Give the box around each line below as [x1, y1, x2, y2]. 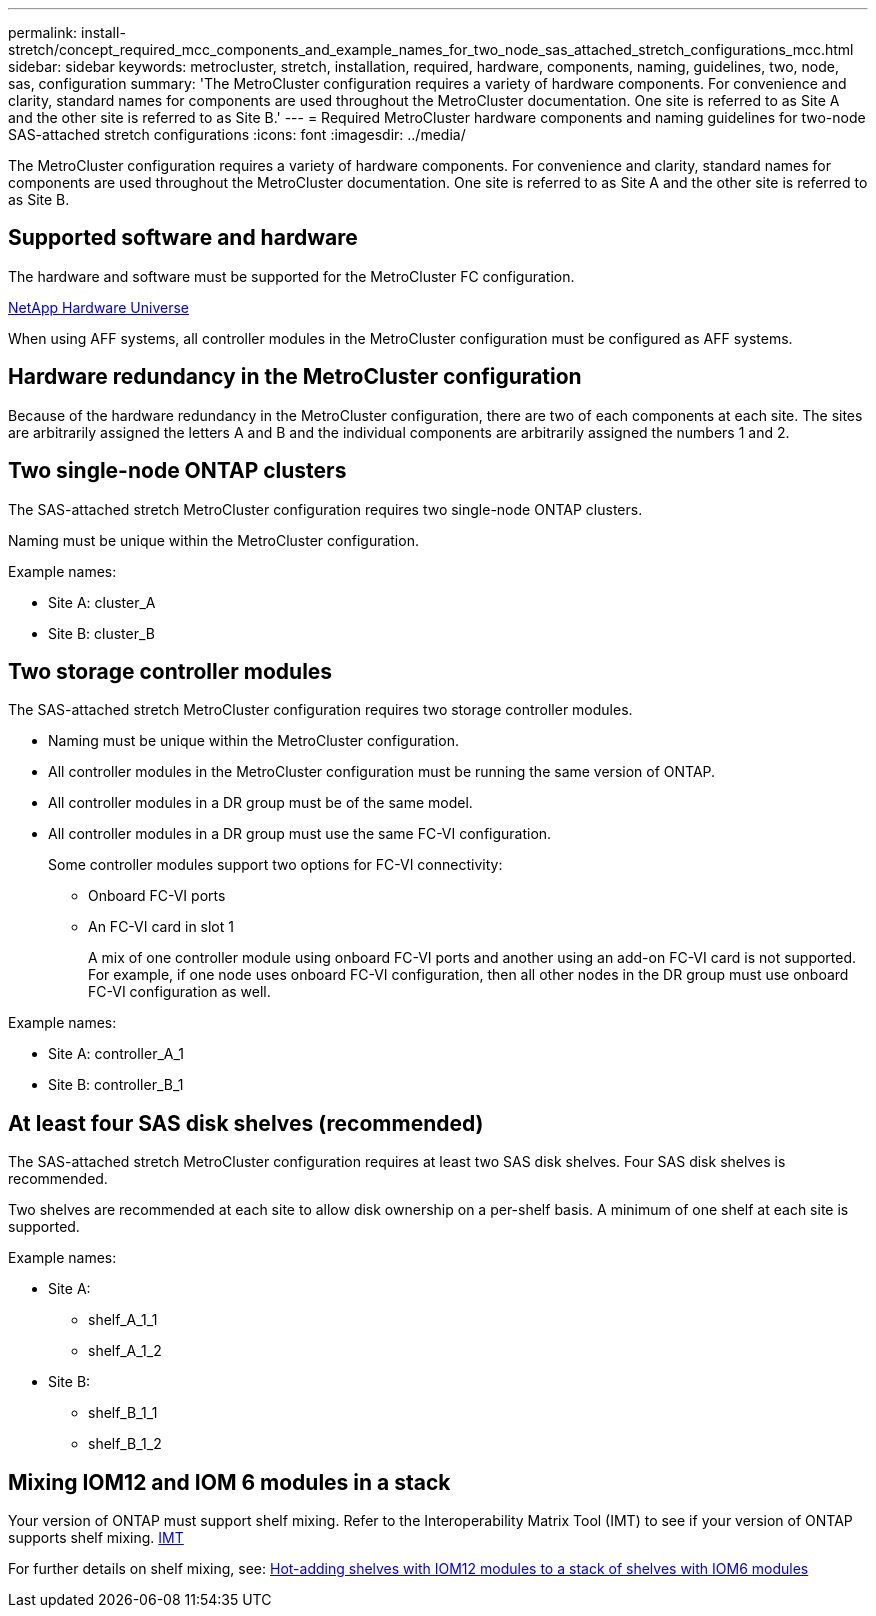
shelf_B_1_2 [88, 1435, 162, 1453]
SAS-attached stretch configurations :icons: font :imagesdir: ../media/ [8, 126, 466, 143]
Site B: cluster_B [48, 624, 155, 642]
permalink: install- [8, 24, 126, 41]
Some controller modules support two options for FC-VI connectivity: [48, 856, 503, 874]
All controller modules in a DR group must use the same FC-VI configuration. [48, 825, 552, 843]
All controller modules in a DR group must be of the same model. [48, 794, 473, 812]
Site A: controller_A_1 [48, 1045, 185, 1063]
